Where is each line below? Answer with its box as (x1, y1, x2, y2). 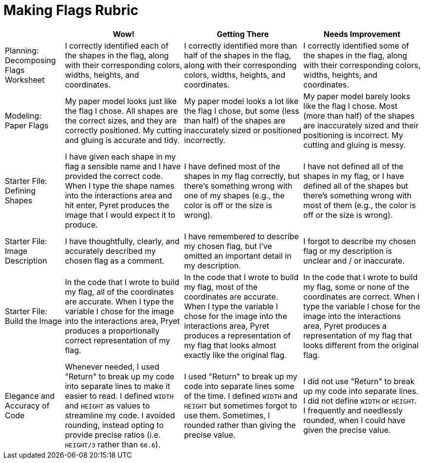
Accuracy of (5, 400, 50, 410)
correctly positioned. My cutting (65, 125, 182, 135)
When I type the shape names (65, 180, 175, 191)
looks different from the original (303, 340, 419, 350)
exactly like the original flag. (184, 350, 287, 360)
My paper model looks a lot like (184, 96, 298, 106)
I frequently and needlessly (303, 405, 403, 415)
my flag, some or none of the (303, 282, 409, 292)
